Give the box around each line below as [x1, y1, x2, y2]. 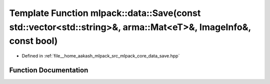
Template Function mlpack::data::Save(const [9, 7, 201, 18]
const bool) [9, 35, 58, 47]
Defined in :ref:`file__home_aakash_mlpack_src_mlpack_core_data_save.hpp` [21, 53, 180, 59]
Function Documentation [9, 65, 88, 74]
